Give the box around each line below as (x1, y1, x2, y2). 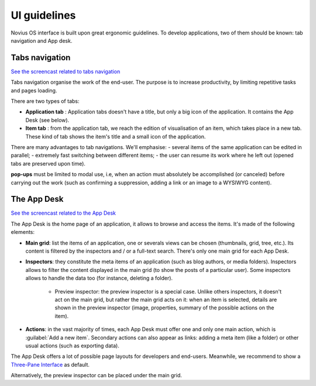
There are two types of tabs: (11, 98, 80, 105)
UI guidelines (11, 9, 76, 22)
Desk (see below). (25, 116, 70, 123)
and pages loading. (11, 87, 57, 94)
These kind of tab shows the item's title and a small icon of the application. (25, 133, 206, 140)
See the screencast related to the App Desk (11, 209, 116, 216)
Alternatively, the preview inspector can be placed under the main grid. (11, 372, 183, 379)
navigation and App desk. (11, 37, 73, 44)
